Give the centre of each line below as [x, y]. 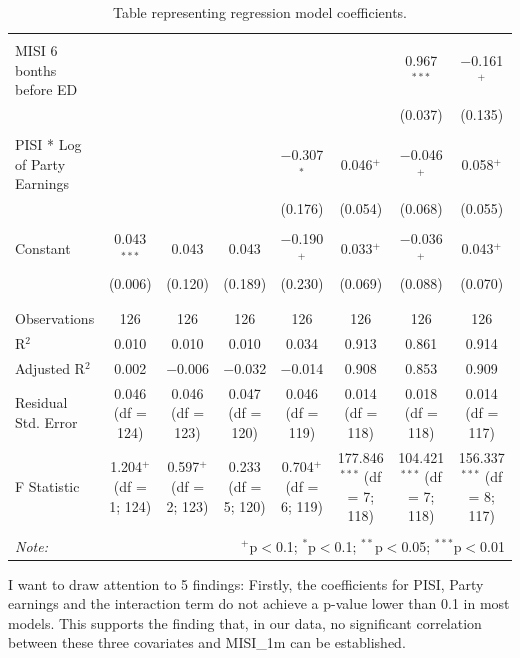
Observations [55, 318]
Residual [41, 402]
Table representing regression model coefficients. [260, 12]
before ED [46, 89]
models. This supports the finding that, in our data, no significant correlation [245, 622]
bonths [36, 69]
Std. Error [46, 422]
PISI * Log [48, 144]
